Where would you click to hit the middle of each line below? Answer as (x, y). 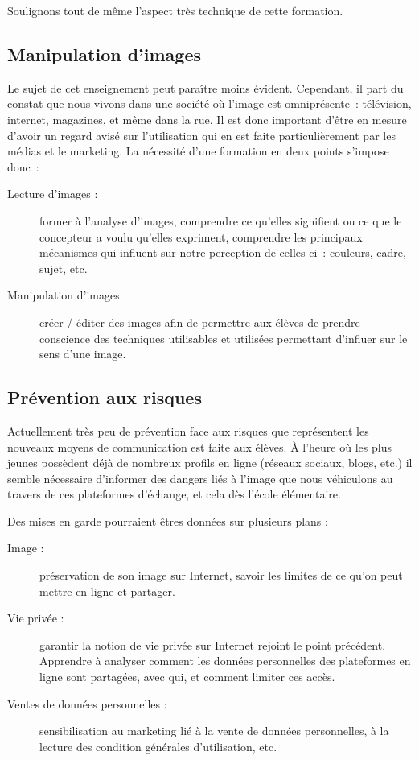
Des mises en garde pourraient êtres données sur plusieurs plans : (168, 520)
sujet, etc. (64, 268)
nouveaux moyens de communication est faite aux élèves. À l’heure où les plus (199, 446)
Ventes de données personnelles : (87, 703)
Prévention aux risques (105, 397)
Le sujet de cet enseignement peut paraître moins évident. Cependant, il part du (205, 87)
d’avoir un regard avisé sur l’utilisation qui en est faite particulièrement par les (201, 135)
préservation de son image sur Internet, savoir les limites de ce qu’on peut (221, 575)
